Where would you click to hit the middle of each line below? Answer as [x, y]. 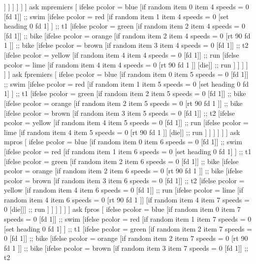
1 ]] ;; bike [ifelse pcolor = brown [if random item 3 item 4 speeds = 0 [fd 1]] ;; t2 [126, 45]
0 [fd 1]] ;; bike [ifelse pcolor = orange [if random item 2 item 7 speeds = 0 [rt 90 [126, 238]
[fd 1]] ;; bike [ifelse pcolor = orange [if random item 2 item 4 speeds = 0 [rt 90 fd [127, 35]
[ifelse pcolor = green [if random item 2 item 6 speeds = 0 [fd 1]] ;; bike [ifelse [121, 161]
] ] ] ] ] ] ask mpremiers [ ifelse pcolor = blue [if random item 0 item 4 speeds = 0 [127, 6]
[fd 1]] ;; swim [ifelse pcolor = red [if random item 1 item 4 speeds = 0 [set [116, 16]
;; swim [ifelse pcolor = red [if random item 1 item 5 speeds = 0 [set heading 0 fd [127, 83]
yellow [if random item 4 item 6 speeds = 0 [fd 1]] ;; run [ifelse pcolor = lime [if [124, 190]
